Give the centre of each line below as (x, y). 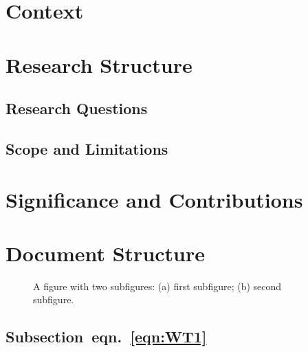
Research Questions (77, 108)
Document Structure (106, 253)
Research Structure (99, 64)
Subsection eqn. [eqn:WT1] (106, 337)
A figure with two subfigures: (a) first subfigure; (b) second (157, 286)
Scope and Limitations (87, 148)
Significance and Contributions (154, 199)
